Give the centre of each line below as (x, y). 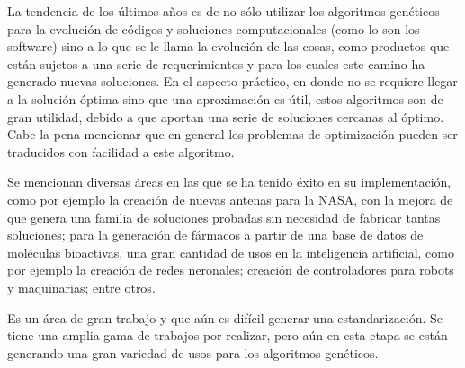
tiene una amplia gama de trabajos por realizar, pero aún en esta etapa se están (228, 335)
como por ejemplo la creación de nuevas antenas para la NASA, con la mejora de (230, 199)
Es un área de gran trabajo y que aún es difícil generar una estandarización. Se (225, 317)
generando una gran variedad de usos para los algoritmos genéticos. (193, 352)
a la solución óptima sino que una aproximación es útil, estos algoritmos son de (225, 98)
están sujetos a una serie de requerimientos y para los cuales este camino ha (216, 63)
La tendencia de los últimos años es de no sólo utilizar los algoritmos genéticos (224, 11)
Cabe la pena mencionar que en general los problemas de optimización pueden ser (232, 134)
